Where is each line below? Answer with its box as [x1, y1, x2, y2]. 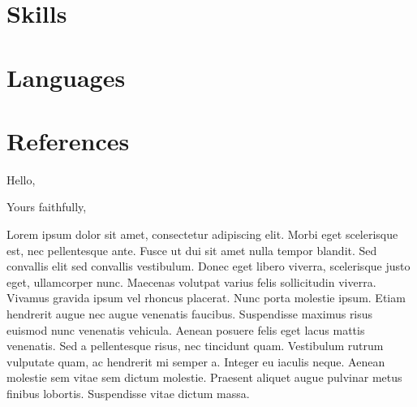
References [6, 123, 130, 157]
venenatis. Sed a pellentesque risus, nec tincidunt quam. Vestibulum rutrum [6, 337, 384, 354]
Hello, [6, 171, 36, 188]
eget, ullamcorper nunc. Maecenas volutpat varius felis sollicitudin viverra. [6, 273, 376, 290]
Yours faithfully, [6, 198, 87, 215]
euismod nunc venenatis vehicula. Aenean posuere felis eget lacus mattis [6, 321, 365, 338]
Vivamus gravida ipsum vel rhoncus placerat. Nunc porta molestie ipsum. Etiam [6, 289, 406, 306]
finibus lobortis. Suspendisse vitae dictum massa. [6, 385, 250, 401]
